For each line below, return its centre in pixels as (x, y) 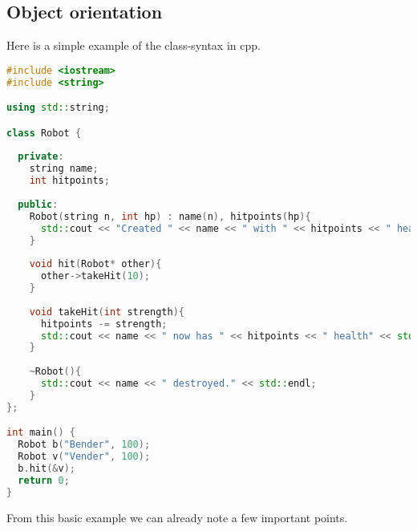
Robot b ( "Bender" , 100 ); (84, 445)
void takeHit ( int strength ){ (107, 312)
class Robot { (44, 133)
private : (41, 157)
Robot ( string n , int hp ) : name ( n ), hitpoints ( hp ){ (170, 216)
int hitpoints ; (69, 181)
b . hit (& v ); (47, 469)
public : (38, 204)
